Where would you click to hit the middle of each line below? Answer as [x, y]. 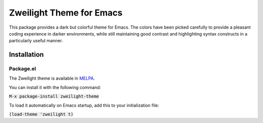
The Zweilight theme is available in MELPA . [52, 78]
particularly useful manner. [36, 41]
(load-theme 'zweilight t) [41, 114]
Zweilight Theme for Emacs [66, 13]
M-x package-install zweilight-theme [54, 97]
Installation [26, 55]
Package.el [23, 69]
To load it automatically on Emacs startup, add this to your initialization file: [84, 105]
